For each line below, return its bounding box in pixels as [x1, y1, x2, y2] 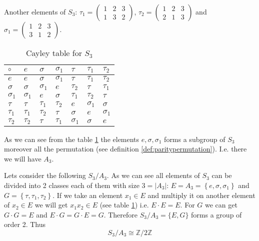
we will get [34, 199, 68, 210]
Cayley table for [25, 47, 82, 58]
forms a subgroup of [164, 133, 225, 144]
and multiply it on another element [147, 189, 255, 200]
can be [211, 170, 232, 180]
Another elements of [4, 6, 66, 16]
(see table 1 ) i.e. [99, 199, 149, 210]
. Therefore [103, 209, 138, 219]
